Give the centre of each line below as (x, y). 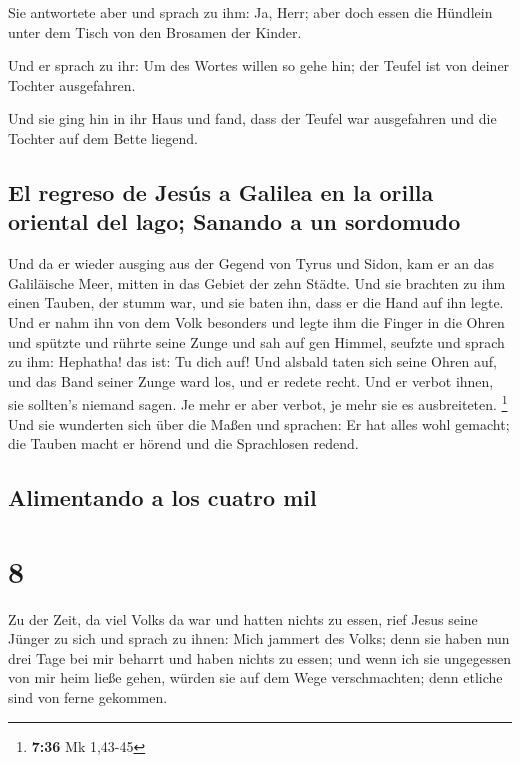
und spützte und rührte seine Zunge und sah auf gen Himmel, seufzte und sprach (256, 341)
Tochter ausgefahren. (72, 84)
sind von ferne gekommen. (88, 697)
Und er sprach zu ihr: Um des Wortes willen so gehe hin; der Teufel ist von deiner (259, 65)
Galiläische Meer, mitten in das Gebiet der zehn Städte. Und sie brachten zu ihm (257, 282)
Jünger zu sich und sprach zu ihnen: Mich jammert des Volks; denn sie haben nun (259, 638)
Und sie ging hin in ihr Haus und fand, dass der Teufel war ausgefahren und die (252, 118)
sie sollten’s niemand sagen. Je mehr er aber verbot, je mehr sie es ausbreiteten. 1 (258, 402)
